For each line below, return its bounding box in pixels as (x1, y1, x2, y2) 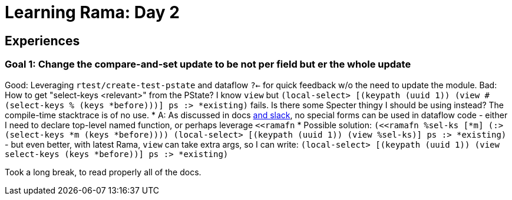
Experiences (5, 33, 80, 48)
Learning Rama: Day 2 (5, 2, 180, 22)
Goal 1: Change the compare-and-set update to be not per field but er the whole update (5, 58, 411, 71)
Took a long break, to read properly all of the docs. (5, 166, 202, 177)
